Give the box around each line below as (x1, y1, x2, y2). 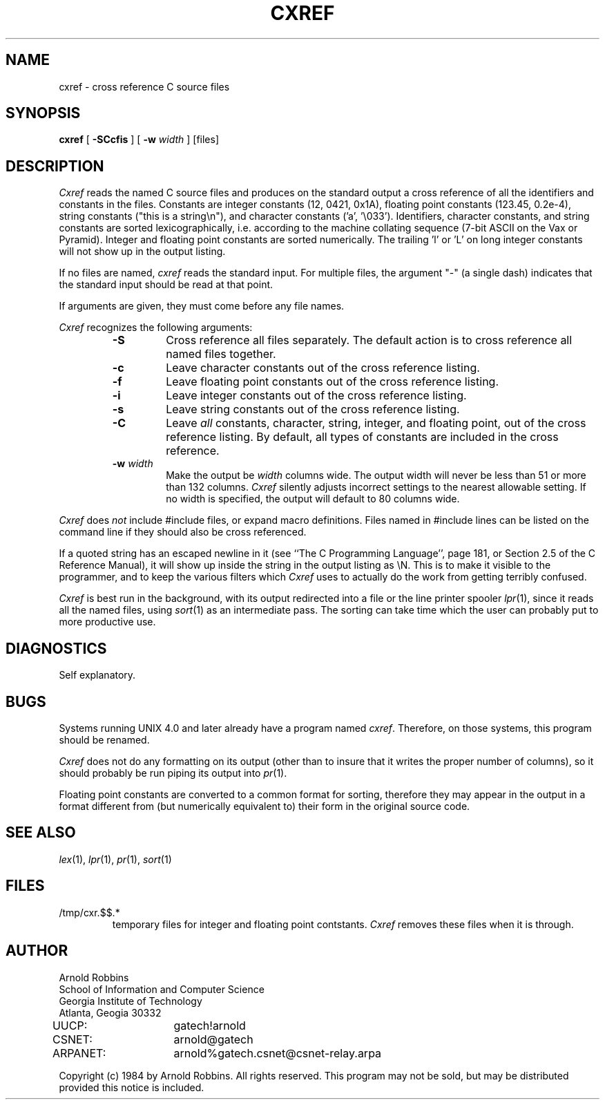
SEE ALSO (6, 824, 76, 842)
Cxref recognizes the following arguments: (59, 321, 253, 334)
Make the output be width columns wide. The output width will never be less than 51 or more (166, 469, 586, 482)
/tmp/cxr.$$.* (59, 906, 120, 918)
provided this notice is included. (59, 1081, 204, 1093)
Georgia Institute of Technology (59, 994, 202, 1007)
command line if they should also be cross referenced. (59, 526, 307, 538)
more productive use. (59, 616, 156, 628)
